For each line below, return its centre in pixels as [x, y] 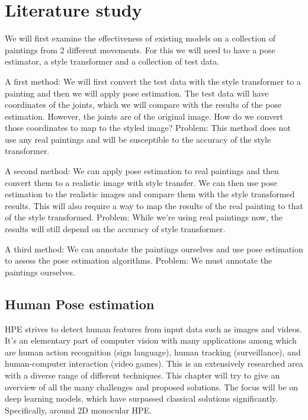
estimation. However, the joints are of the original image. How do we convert [144, 116]
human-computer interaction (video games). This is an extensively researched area [154, 363]
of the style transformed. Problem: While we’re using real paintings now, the [144, 217]
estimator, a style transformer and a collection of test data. [112, 61]
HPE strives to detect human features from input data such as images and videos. [153, 328]
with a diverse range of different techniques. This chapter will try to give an [142, 375]
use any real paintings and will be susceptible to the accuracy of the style [138, 139]
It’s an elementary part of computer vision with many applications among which [151, 340]
